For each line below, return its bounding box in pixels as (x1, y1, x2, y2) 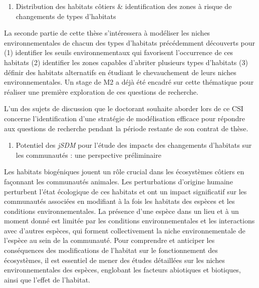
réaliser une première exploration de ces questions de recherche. (4, 86, 198, 97)
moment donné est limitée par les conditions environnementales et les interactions (4, 215, 255, 226)
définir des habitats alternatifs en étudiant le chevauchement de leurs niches (4, 67, 236, 77)
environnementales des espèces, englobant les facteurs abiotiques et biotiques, (4, 264, 241, 275)
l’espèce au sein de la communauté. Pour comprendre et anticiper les (4, 235, 215, 245)
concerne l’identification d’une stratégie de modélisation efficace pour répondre (4, 113, 245, 123)
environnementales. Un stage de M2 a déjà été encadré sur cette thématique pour (4, 77, 254, 87)
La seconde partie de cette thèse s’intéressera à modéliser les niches (4, 28, 210, 38)
